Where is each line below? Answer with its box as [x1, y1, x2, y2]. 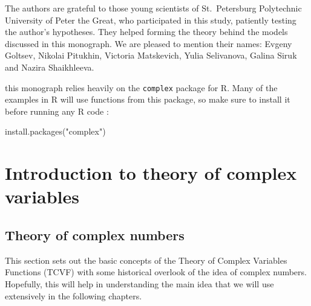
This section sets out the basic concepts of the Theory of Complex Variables [5, 253, 287, 266]
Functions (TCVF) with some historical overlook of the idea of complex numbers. [5, 266, 307, 278]
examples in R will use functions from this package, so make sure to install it [5, 93, 290, 106]
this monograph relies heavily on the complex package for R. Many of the [5, 81, 278, 94]
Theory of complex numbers [5, 225, 185, 244]
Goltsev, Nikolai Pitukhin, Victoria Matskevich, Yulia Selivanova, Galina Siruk [5, 49, 297, 62]
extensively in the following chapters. [5, 289, 142, 302]
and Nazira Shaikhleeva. [5, 60, 94, 73]
